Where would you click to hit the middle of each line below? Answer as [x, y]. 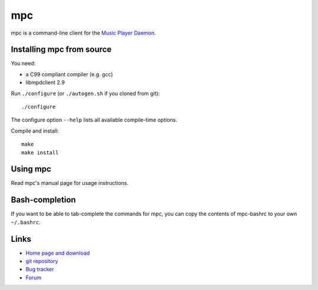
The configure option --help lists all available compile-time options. [94, 120]
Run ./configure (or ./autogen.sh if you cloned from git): [85, 93]
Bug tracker [40, 269]
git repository [42, 261]
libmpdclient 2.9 [45, 83]
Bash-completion [43, 200]
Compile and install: [35, 131]
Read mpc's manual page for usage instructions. [70, 183]
